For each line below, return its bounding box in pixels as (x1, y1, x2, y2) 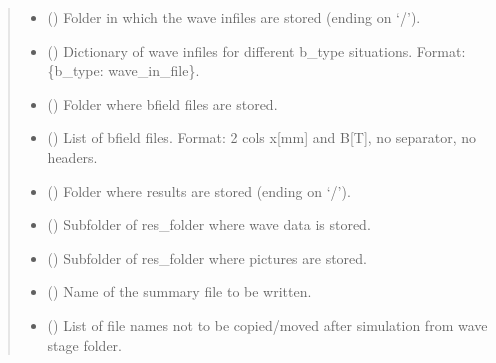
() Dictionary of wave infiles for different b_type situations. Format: (47, 40, 466, 61)
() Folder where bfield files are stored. (47, 93, 278, 114)
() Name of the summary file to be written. (47, 281, 312, 302)
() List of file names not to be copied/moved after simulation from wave (47, 314, 488, 335)
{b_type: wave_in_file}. (47, 60, 200, 81)
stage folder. (47, 334, 122, 355)
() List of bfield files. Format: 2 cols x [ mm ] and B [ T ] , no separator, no (47, 127, 477, 148)
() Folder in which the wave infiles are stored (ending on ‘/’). (47, 7, 421, 27)
